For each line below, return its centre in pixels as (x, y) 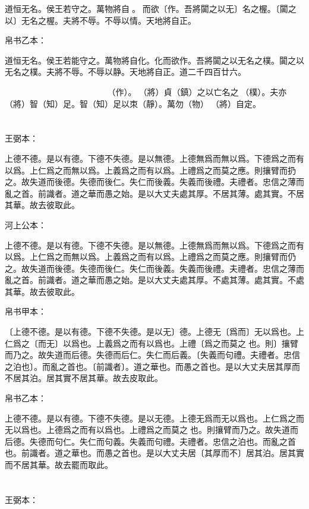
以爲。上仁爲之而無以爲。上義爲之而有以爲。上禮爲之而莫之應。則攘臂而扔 (150, 170)
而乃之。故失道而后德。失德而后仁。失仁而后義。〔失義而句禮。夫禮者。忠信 (152, 355)
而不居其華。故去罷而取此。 (59, 464)
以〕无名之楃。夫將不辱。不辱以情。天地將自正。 (100, 20)
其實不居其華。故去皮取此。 (108, 378)
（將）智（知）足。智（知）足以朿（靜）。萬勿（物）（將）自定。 (133, 103)
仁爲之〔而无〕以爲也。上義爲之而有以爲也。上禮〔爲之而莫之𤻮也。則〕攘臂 (152, 343)
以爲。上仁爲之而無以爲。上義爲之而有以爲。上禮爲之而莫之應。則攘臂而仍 (150, 257)
